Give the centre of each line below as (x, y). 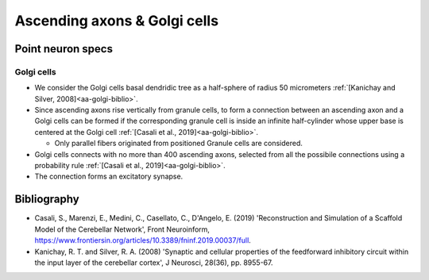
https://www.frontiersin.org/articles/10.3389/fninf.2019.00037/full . (143, 240)
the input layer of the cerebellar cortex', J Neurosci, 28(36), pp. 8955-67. (154, 263)
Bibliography (47, 199)
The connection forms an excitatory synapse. (109, 176)
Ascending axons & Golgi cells (116, 21)
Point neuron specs (64, 49)
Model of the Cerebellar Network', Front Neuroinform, (122, 229)
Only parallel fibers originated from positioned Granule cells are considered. (179, 144)
